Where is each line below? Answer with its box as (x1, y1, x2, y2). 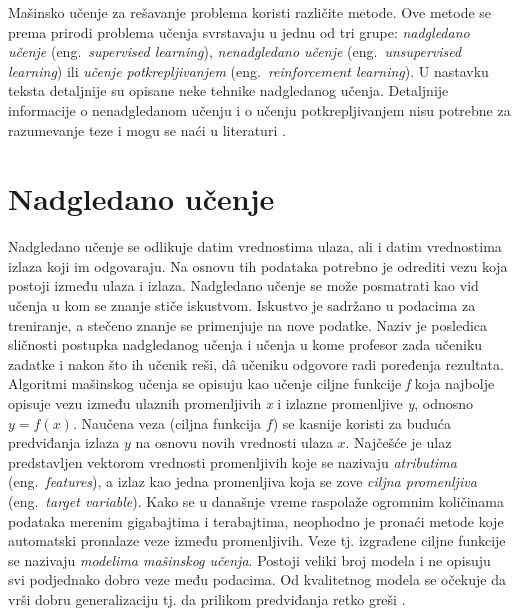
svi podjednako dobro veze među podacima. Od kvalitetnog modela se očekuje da (8, 569, 506, 590)
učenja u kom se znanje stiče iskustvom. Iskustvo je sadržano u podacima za (8, 295, 476, 316)
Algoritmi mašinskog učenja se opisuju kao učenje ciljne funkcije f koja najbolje (8, 373, 495, 394)
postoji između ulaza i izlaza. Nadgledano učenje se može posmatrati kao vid (8, 275, 479, 296)
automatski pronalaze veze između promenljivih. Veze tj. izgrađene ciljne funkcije (8, 530, 506, 551)
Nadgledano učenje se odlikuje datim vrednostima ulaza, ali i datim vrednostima (8, 236, 502, 257)
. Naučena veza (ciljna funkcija (72, 412, 262, 433)
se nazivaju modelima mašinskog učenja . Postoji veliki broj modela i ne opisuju (8, 549, 491, 570)
